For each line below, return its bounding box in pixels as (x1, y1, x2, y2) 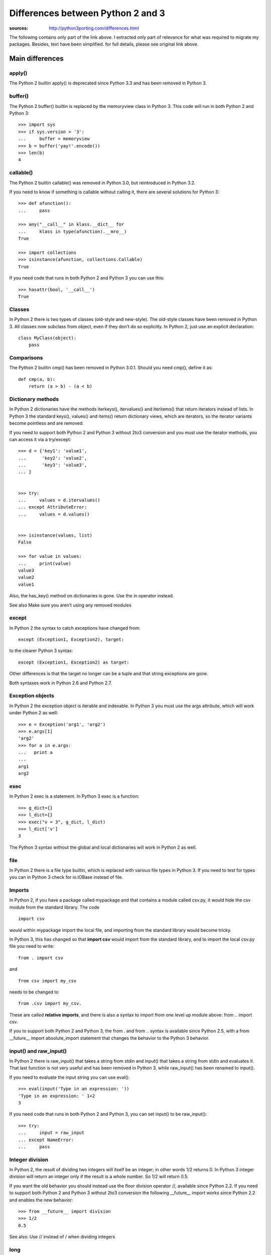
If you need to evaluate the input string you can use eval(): (9, 1074, 130, 1080)
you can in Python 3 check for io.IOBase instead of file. (9, 874, 123, 881)
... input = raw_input (18, 1130, 85, 1136)
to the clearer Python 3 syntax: (9, 648, 73, 654)
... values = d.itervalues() (18, 497, 100, 503)
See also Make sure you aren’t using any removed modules (9, 602, 131, 608)
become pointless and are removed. (9, 420, 84, 426)
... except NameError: (18, 1137, 74, 1143)
